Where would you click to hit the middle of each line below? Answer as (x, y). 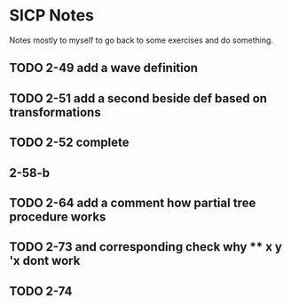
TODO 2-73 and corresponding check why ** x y (145, 247)
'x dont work (45, 261)
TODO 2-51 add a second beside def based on (138, 98)
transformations (55, 112)
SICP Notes (52, 16)
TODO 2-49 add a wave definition (103, 68)
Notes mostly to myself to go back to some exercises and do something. (141, 40)
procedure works (58, 217)
